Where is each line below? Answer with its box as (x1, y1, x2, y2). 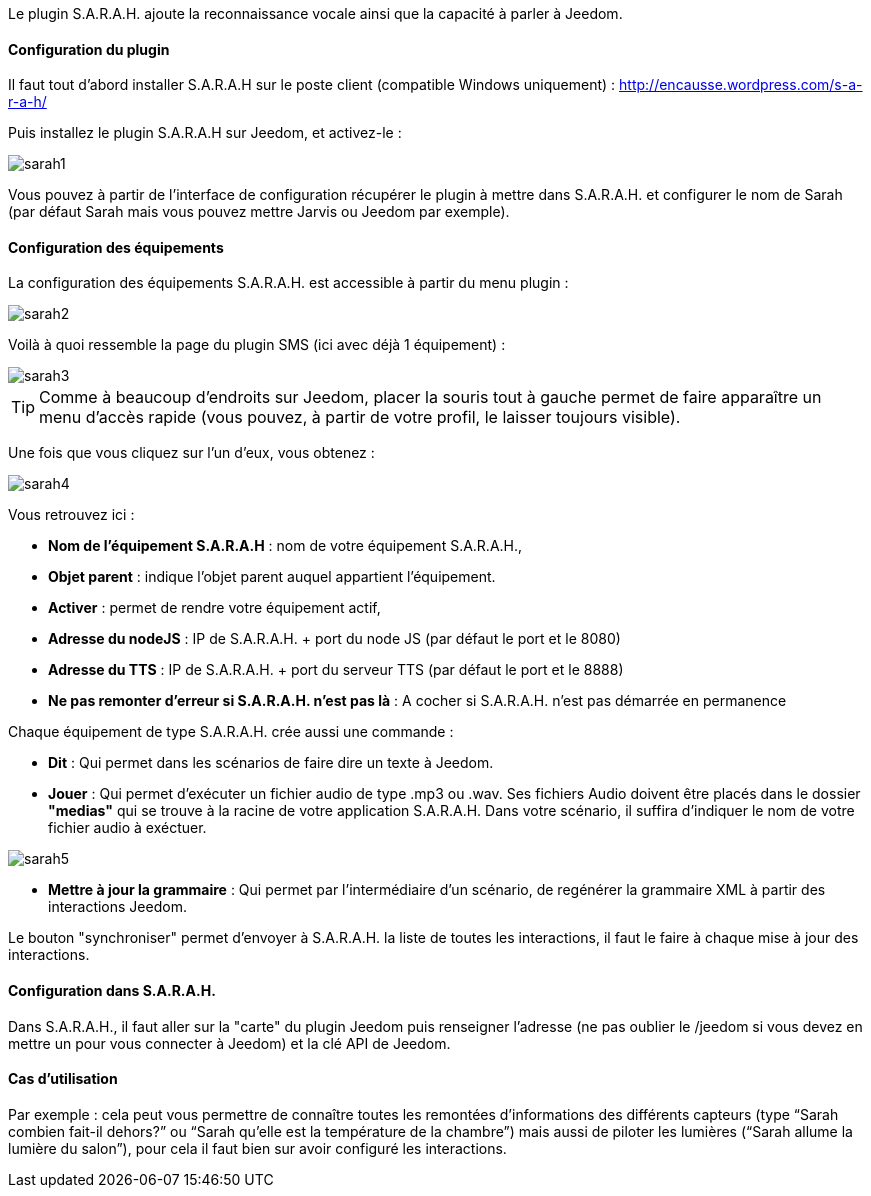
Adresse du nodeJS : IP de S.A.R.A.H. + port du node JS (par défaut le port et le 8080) (48, 630, 621, 648)
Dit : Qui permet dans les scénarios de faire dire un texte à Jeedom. (48, 754, 494, 772)
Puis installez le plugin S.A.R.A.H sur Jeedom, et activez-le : (8, 124, 402, 142)
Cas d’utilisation (8, 1070, 118, 1088)
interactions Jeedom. (48, 898, 187, 916)
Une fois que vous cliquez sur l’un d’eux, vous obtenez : (8, 444, 375, 462)
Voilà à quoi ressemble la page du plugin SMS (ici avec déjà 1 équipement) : (8, 336, 506, 354)
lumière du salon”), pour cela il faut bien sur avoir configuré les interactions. (8, 1139, 507, 1157)
